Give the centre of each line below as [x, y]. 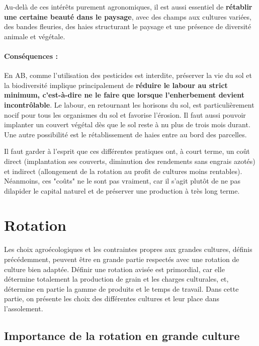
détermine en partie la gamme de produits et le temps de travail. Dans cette [121, 288]
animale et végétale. [35, 36]
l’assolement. [24, 308]
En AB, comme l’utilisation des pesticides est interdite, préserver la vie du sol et [128, 75]
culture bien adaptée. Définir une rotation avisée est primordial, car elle [114, 269]
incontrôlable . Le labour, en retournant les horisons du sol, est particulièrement [129, 104]
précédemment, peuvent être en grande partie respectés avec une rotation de [122, 259]
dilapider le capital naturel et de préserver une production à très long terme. [122, 190]
